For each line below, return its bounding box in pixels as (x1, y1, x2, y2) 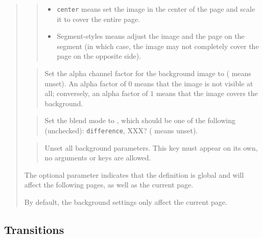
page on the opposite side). (57, 51, 141, 61)
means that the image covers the (156, 88, 258, 99)
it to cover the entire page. (57, 13, 140, 24)
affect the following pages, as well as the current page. (24, 179, 194, 190)
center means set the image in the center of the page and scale (57, 4, 255, 14)
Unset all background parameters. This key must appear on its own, (44, 142, 258, 153)
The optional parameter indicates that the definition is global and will (24, 169, 244, 180)
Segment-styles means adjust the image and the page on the (57, 31, 245, 41)
